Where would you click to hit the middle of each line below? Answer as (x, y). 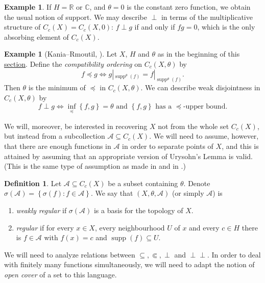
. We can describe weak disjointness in (200, 87)
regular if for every (45, 227)
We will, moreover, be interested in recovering (76, 126)
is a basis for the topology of (138, 210)
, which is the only (226, 27)
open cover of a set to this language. (61, 274)
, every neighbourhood (130, 227)
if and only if (155, 27)
